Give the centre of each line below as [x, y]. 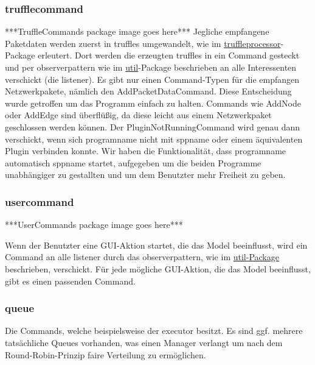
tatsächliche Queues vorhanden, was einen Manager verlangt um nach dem [144, 342]
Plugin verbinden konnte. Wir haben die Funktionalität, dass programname [146, 151]
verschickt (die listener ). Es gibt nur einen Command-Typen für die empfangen [152, 79]
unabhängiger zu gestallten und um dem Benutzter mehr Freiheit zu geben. [145, 175]
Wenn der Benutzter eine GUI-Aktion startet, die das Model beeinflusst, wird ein [156, 245]
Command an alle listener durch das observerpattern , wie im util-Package [142, 257]
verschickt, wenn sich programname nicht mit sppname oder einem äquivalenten [154, 139]
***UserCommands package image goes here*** [94, 225]
